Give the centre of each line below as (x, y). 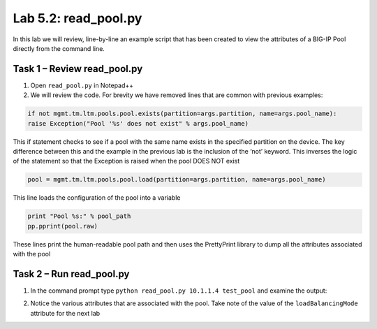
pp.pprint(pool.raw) (62, 226)
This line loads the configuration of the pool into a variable (97, 198)
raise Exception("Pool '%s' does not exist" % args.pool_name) (138, 123)
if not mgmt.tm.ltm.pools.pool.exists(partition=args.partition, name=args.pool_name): (182, 114)
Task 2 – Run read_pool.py (71, 273)
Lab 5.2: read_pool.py (77, 18)
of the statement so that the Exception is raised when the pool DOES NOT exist (126, 161)
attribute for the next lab (65, 313)
